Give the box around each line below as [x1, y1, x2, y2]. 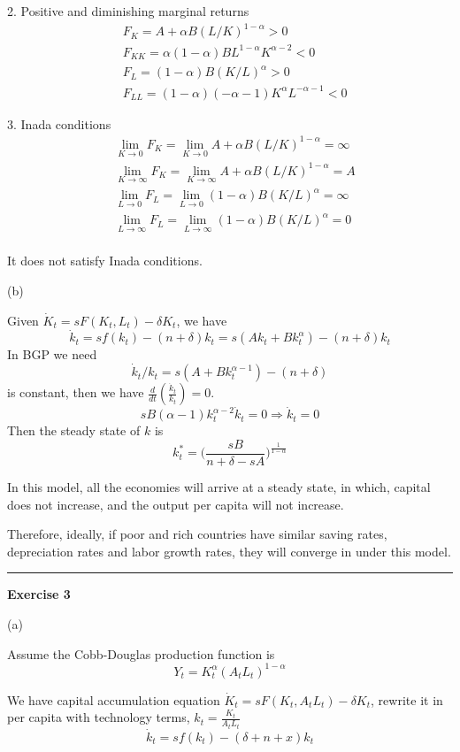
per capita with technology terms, [7, 708, 190, 726]
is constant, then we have [7, 383, 144, 402]
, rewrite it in [371, 690, 443, 709]
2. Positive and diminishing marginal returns [7, 2, 249, 19]
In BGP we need [7, 345, 97, 364]
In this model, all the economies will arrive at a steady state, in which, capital [7, 478, 431, 496]
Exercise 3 [7, 585, 71, 603]
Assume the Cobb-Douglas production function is [7, 644, 275, 663]
